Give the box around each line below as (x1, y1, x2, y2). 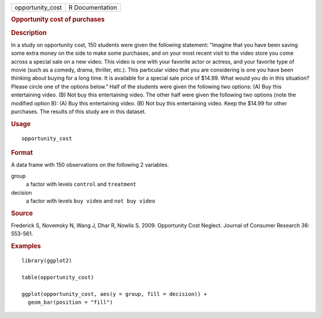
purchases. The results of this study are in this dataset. (11, 108, 146, 116)
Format (11, 149, 33, 157)
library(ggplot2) (21, 257, 72, 264)
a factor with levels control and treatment (26, 180, 137, 188)
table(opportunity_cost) (21, 274, 94, 280)
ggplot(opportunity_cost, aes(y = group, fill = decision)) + (21, 291, 208, 297)
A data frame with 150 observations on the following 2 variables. (11, 161, 169, 169)
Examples (11, 242, 41, 250)
